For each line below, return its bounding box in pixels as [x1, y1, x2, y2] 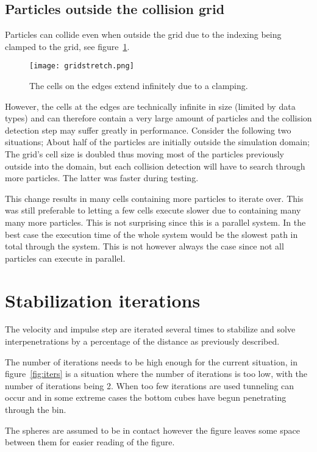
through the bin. [5, 403, 66, 416]
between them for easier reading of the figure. [5, 436, 175, 448]
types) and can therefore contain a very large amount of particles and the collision [5, 112, 312, 124]
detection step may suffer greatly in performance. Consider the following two [5, 123, 291, 136]
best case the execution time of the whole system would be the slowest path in [5, 228, 298, 240]
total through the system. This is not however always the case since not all [5, 240, 284, 253]
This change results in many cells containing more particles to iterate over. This [5, 192, 304, 204]
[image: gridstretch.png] [29, 62, 134, 71]
